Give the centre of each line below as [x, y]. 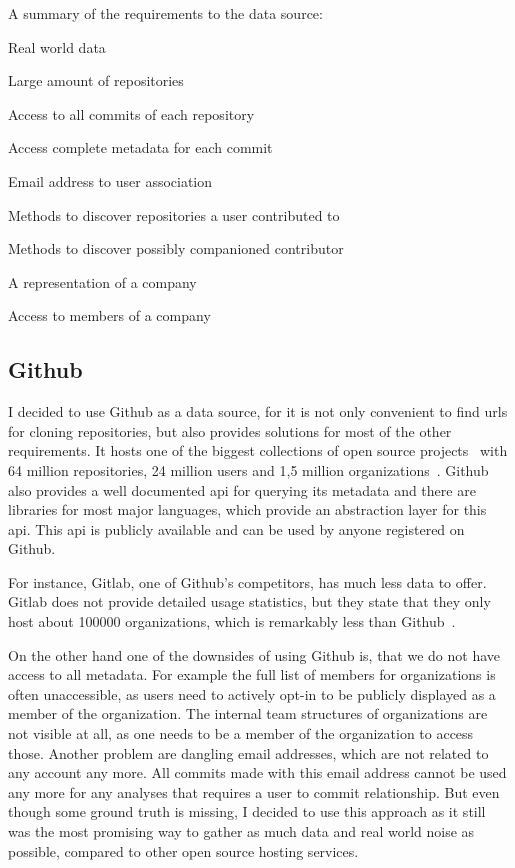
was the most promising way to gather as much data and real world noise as [241, 831]
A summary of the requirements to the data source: [165, 13]
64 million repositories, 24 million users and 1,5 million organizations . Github [248, 469]
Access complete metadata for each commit [140, 147]
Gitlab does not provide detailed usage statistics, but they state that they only [249, 601]
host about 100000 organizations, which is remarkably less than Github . [232, 621]
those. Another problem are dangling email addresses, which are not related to [248, 752]
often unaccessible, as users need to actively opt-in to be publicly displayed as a [252, 693]
